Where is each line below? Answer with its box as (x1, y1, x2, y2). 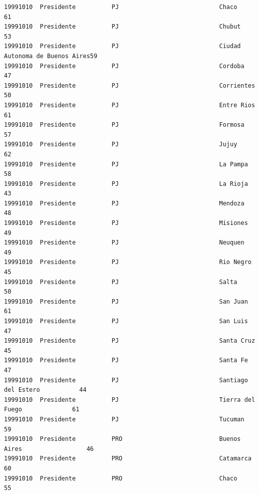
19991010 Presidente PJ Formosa (4, 121, 244, 129)
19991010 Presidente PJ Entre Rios (4, 101, 255, 109)
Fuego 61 (4, 406, 80, 413)
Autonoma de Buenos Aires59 (4, 52, 98, 60)
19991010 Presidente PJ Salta (4, 278, 237, 286)
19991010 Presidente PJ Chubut (4, 23, 241, 31)
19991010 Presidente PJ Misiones (4, 219, 248, 227)
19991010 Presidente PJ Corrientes (4, 82, 255, 89)
